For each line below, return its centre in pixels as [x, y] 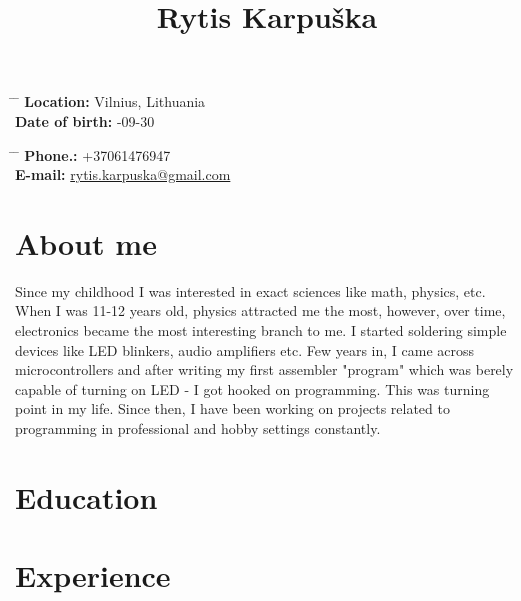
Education [86, 496]
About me [86, 242]
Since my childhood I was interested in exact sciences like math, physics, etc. [250, 290]
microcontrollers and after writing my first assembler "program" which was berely [264, 369]
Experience [93, 575]
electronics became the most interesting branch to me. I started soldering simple [261, 330]
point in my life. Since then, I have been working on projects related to [232, 408]
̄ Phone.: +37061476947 [93, 154]
